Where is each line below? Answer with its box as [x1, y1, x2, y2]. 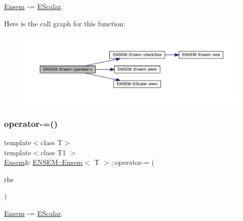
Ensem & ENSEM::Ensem [4, 157, 83, 167]
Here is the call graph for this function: [4, 18, 126, 28]
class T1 [40, 147, 66, 157]
